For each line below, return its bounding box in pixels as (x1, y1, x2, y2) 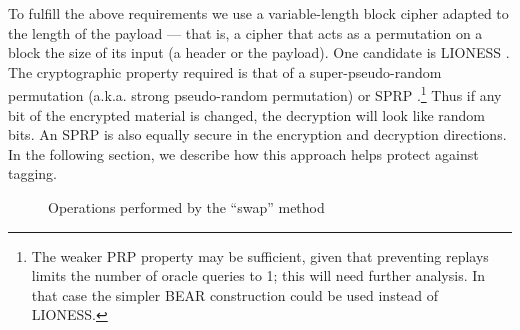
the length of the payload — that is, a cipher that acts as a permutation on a (8, 22, 483, 43)
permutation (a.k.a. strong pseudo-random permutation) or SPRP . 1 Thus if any (8, 82, 502, 106)
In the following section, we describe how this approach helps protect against (8, 143, 479, 164)
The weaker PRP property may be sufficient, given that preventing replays (31, 245, 489, 266)
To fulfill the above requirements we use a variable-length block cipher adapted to (8, 3, 509, 23)
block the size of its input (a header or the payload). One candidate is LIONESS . (8, 42, 510, 63)
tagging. (8, 163, 58, 184)
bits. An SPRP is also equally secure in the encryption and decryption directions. (8, 124, 507, 145)
